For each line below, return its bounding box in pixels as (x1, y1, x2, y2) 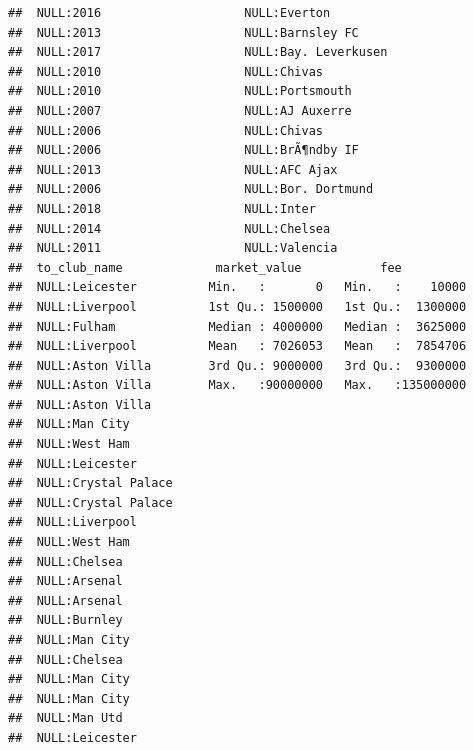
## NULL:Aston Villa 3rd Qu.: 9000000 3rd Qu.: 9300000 (8, 358, 467, 373)
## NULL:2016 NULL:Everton (8, 6, 331, 20)
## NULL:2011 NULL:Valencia (8, 241, 338, 256)
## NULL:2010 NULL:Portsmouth (8, 84, 352, 99)
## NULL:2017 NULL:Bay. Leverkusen (8, 45, 388, 60)
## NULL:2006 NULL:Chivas (8, 123, 323, 138)
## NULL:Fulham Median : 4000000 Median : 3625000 (8, 319, 467, 334)
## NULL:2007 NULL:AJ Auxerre (8, 103, 352, 118)
